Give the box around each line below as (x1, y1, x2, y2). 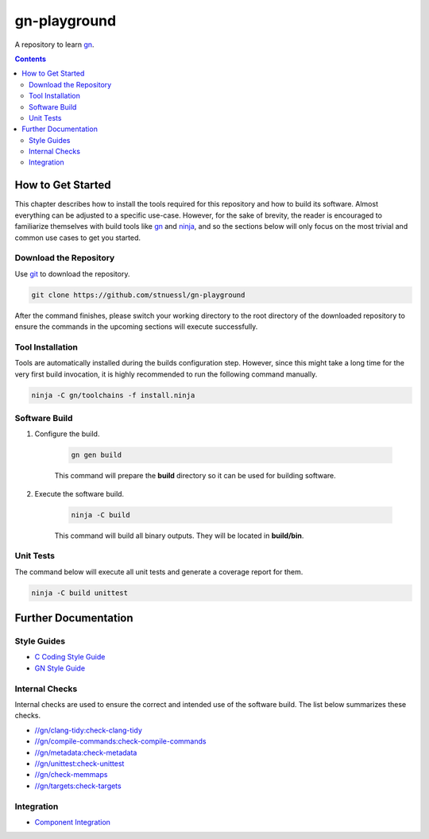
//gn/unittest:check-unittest (34, 759, 125, 768)
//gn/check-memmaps (34, 770, 108, 779)
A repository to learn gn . (14, 40, 95, 49)
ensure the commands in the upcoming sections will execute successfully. (14, 322, 258, 331)
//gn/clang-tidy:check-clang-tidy (34, 725, 143, 735)
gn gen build (71, 450, 122, 460)
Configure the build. (34, 429, 100, 439)
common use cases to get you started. (14, 233, 141, 242)
